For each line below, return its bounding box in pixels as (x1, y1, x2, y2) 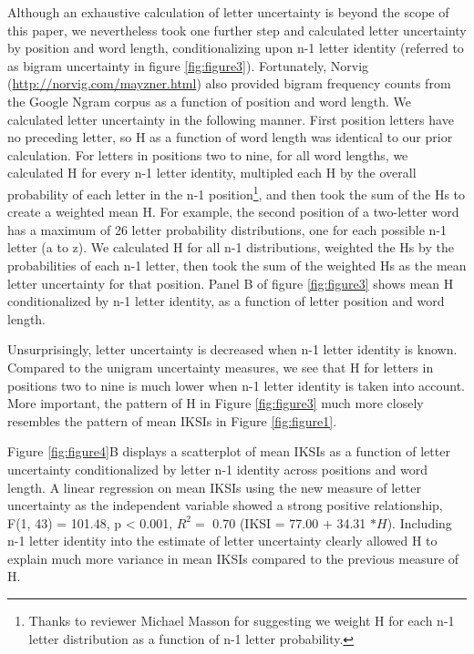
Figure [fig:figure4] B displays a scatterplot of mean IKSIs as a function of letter (7, 442, 450, 461)
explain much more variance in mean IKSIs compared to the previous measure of (7, 548, 459, 567)
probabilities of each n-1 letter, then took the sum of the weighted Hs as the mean (7, 255, 467, 274)
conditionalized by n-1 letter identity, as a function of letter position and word (7, 291, 445, 311)
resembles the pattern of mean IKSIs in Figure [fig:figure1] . (7, 411, 337, 430)
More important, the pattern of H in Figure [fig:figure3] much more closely (7, 393, 424, 413)
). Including (386, 513, 452, 532)
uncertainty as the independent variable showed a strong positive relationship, (7, 496, 443, 515)
